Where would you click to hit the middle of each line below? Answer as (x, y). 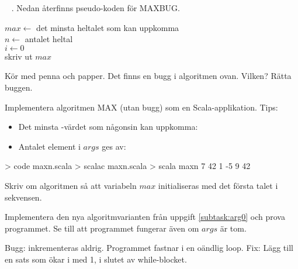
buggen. (19, 87)
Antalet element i (49, 146)
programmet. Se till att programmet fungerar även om (102, 228)
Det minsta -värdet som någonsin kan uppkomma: (108, 127)
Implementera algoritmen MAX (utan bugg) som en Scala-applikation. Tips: (141, 107)
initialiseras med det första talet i (218, 185)
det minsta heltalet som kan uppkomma (108, 27)
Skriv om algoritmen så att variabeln (71, 185)
